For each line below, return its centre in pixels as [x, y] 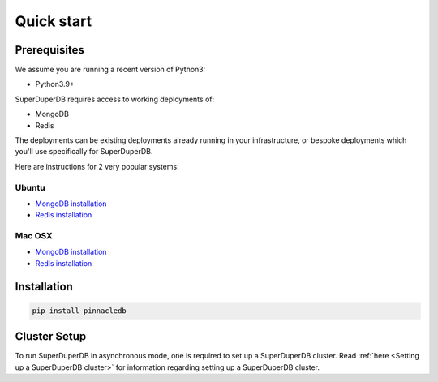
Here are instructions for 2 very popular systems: [97, 166]
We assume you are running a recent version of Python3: [110, 70]
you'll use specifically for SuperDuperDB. [84, 152]
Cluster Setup [51, 337]
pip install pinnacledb [79, 311]
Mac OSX [34, 236]
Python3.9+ [55, 84]
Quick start [54, 21]
